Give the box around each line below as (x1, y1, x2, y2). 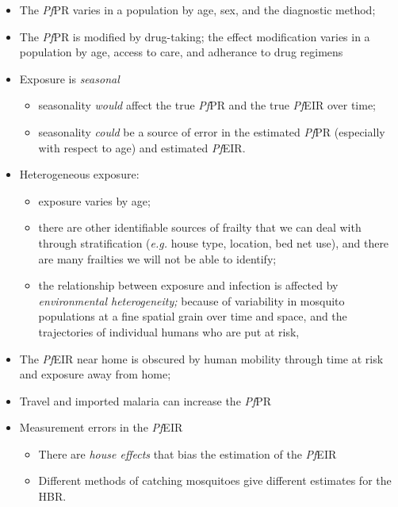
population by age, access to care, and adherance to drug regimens (19, 44, 343, 60)
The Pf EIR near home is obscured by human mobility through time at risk (19, 350, 384, 367)
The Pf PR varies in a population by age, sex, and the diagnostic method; (19, 2, 376, 17)
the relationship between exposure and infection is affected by (38, 277, 339, 294)
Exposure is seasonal (19, 70, 120, 86)
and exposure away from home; (19, 366, 171, 382)
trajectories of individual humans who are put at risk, (38, 323, 300, 340)
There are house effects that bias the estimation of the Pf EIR (38, 445, 337, 462)
